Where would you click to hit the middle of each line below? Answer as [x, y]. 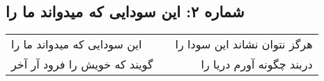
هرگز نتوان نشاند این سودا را [244, 44]
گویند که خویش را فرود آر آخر [82, 64]
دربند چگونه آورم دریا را [257, 64]
